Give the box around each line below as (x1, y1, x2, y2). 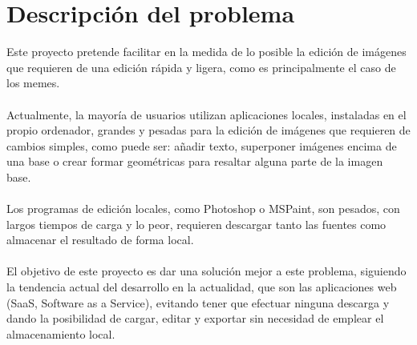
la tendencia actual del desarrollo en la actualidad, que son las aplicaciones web (6, 279, 397, 295)
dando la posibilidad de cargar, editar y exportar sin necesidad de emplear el (6, 310, 384, 327)
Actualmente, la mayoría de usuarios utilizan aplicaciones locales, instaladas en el (6, 106, 407, 122)
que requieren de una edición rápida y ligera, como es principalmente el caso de (6, 58, 396, 75)
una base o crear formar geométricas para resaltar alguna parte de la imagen (6, 153, 383, 170)
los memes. (6, 74, 60, 91)
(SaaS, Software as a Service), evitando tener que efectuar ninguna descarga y (6, 294, 390, 311)
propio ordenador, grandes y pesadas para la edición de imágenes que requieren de (6, 122, 411, 138)
